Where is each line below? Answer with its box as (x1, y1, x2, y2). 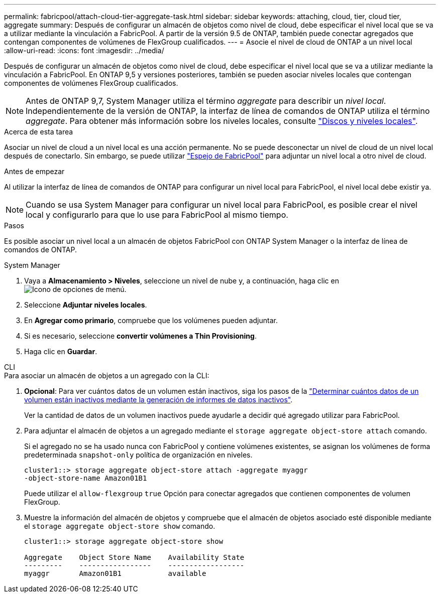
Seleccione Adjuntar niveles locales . (24, 301, 147, 309)
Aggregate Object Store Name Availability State (24, 553, 245, 561)
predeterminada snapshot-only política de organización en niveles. (24, 451, 253, 459)
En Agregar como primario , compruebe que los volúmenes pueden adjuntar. (24, 316, 278, 325)
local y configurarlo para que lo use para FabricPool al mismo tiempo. (26, 210, 288, 220)
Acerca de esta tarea (4, 127, 73, 136)
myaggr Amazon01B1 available (24, 569, 206, 577)
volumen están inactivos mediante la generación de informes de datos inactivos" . (24, 395, 293, 404)
